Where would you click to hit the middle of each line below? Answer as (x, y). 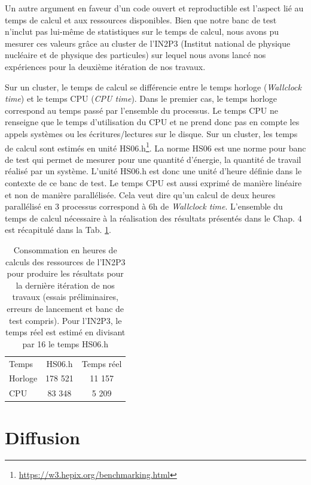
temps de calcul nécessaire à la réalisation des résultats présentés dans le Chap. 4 (153, 218)
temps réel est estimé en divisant (65, 332)
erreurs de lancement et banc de (65, 308)
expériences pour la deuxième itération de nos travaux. (105, 66)
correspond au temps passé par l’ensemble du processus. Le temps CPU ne (141, 110)
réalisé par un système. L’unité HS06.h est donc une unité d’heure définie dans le (153, 171)
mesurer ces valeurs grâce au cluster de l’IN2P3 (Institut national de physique (148, 43)
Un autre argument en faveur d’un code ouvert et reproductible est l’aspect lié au (154, 8)
